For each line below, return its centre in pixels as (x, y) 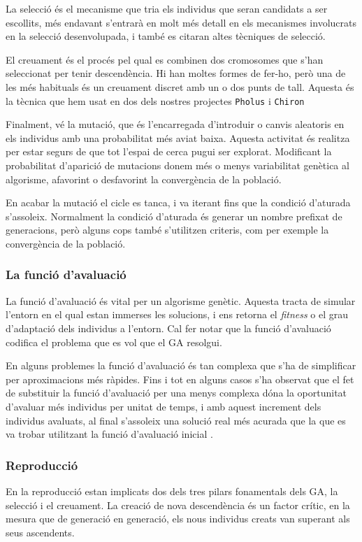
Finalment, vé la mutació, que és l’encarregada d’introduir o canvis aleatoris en (175, 124)
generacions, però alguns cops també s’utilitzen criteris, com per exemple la (167, 230)
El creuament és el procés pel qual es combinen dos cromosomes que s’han (165, 59)
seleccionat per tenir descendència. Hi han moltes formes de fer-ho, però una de (176, 73)
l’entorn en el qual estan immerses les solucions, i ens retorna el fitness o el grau (177, 314)
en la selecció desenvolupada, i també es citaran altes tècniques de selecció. (166, 36)
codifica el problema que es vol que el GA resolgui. (114, 342)
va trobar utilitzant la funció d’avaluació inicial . (109, 434)
